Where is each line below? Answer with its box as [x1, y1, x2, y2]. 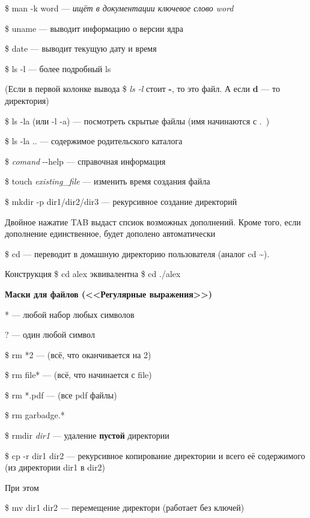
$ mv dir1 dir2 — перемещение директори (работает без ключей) [5, 501, 245, 514]
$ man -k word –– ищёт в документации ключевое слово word [5, 2, 234, 14]
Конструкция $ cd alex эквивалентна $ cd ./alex [5, 267, 181, 280]
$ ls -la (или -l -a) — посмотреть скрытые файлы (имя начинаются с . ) [5, 114, 270, 127]
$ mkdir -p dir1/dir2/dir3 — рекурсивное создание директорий [5, 195, 237, 207]
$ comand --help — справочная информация [5, 154, 166, 167]
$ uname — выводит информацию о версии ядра [5, 22, 183, 34]
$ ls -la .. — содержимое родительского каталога [5, 135, 183, 147]
